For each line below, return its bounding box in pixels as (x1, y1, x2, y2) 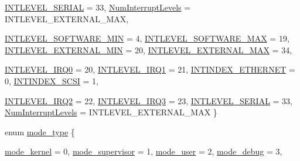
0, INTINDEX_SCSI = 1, (5, 74, 98, 87)
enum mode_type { (5, 125, 75, 138)
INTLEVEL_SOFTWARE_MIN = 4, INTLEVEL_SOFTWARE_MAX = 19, (5, 32, 289, 44)
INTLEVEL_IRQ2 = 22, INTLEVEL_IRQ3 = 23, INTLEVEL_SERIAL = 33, (5, 94, 293, 107)
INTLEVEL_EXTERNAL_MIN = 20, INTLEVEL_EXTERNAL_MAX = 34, (5, 43, 292, 56)
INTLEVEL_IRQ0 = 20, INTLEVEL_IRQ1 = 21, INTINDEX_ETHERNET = (5, 63, 295, 76)
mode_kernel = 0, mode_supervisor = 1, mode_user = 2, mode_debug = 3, (5, 145, 282, 157)
